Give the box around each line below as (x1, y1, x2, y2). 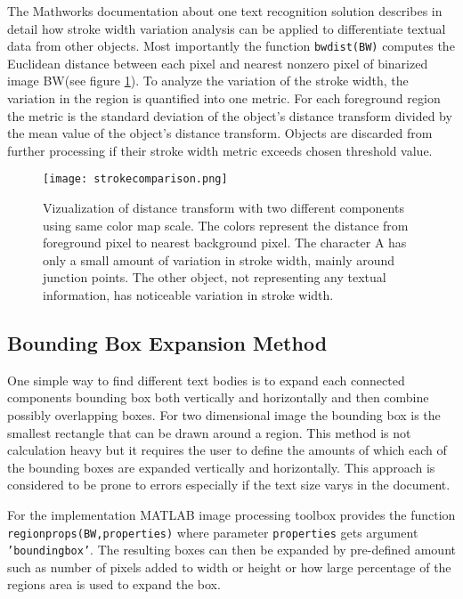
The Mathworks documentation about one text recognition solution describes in (7, 2, 443, 20)
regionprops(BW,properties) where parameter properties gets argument (7, 522, 418, 541)
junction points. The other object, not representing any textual (43, 268, 386, 287)
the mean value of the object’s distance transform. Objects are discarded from (7, 124, 433, 142)
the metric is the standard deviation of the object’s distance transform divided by (7, 106, 452, 125)
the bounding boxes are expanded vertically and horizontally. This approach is (7, 457, 435, 476)
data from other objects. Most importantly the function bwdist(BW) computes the (7, 36, 455, 55)
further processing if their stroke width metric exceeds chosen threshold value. (7, 141, 433, 159)
